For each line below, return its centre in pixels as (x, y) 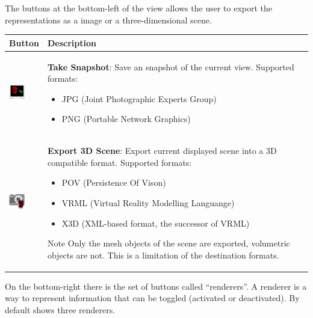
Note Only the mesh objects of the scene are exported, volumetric (169, 243)
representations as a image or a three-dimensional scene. (108, 20)
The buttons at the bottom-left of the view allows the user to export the (139, 8)
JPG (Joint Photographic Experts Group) (139, 98)
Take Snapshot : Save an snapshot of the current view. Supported (171, 66)
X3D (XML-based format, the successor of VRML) (156, 223)
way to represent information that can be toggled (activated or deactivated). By (152, 298)
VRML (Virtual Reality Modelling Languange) (148, 202)
